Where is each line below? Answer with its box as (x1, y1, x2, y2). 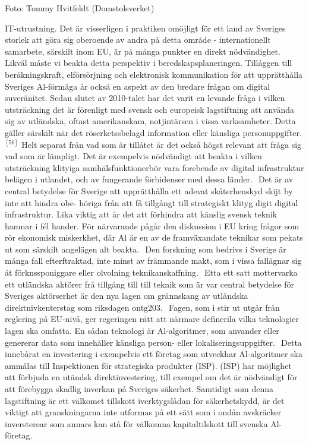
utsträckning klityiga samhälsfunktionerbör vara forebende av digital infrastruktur (5, 161, 304, 173)
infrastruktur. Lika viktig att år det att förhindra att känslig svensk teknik (5, 208, 278, 220)
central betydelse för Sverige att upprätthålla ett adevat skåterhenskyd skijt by (5, 184, 293, 197)
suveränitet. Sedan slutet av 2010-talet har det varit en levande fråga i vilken (5, 91, 285, 104)
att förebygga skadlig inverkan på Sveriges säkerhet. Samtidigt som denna (5, 383, 273, 394)
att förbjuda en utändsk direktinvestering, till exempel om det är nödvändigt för (5, 371, 298, 383)
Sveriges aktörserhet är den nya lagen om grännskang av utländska (5, 289, 248, 302)
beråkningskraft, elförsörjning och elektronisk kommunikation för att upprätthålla (5, 68, 303, 80)
